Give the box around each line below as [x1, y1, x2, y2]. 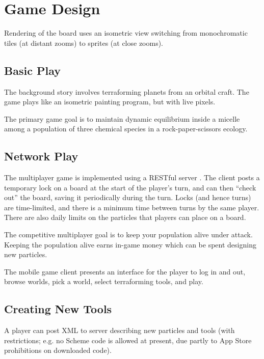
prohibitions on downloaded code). [4, 345, 112, 355]
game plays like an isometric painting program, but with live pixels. [4, 96, 216, 107]
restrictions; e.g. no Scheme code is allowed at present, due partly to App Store [4, 335, 252, 345]
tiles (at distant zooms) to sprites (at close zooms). [4, 37, 164, 48]
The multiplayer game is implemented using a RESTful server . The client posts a [4, 172, 260, 183]
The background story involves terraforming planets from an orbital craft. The [4, 86, 249, 97]
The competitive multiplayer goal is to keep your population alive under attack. [4, 229, 253, 240]
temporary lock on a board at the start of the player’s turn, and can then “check [4, 182, 256, 192]
